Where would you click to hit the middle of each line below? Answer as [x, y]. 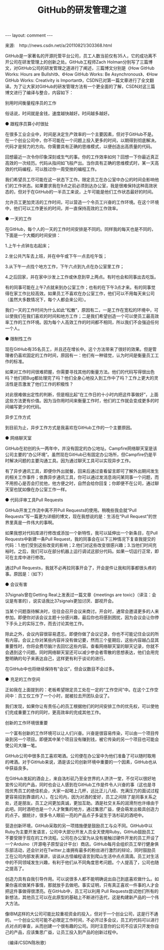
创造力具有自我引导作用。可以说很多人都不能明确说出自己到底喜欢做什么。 [80, 879]
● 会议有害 [16, 585]
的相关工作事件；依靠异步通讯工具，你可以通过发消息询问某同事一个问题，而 [82, 477]
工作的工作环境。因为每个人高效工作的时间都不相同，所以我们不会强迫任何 [84, 322]
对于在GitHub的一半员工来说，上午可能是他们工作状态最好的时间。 [89, 192]
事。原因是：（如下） [25, 574]
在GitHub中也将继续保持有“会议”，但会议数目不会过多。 [61, 669]
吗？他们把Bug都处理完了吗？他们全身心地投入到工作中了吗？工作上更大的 [80, 378]
